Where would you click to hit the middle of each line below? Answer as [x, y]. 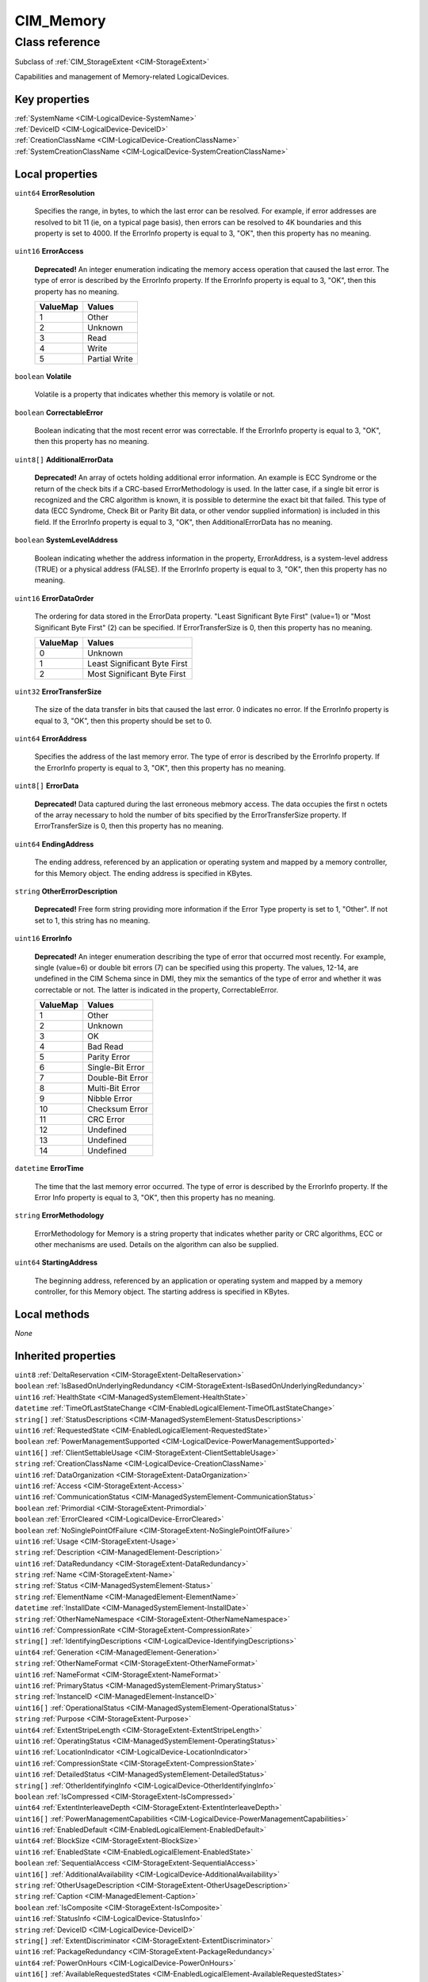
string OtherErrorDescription [66, 891]
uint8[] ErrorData [47, 786]
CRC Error [107, 1119]
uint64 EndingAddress [54, 844]
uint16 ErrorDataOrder [54, 598]
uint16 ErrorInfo [44, 939]
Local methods [52, 1315]
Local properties [56, 174]
